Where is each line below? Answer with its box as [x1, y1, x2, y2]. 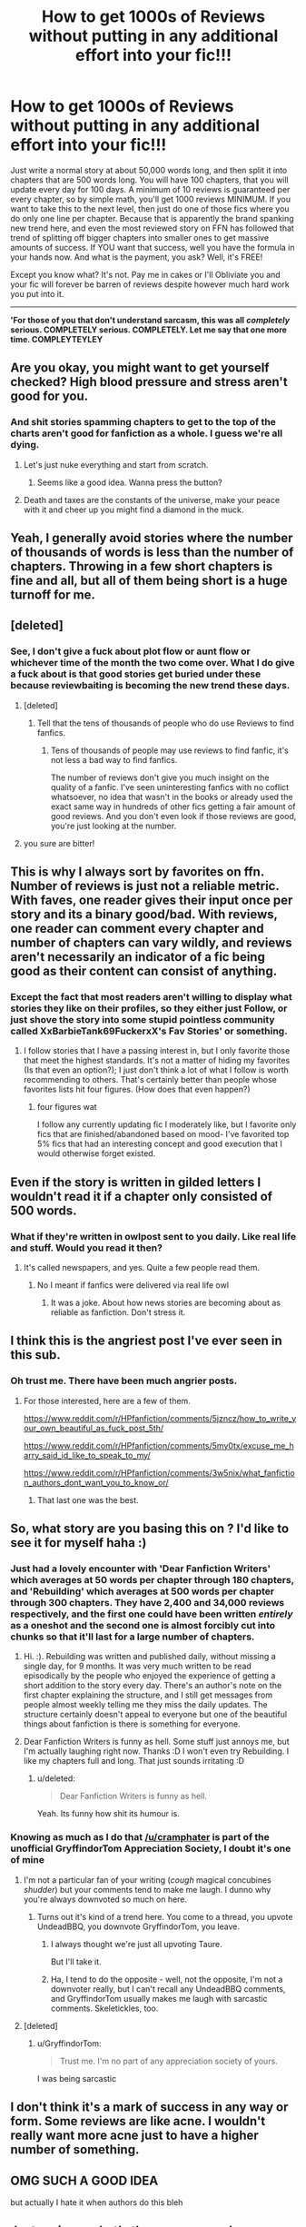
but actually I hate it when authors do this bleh [10, 2196, 183, 2208]
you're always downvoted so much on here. [23, 1894, 188, 1905]
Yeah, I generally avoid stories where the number [10, 530, 293, 546]
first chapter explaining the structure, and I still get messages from [23, 1689, 273, 1700]
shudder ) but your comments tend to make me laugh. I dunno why [23, 1884, 271, 1895]
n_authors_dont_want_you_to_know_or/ [23, 1477, 169, 1488]
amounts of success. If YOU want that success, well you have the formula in [10, 242, 295, 252]
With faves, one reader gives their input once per [10, 893, 293, 908]
